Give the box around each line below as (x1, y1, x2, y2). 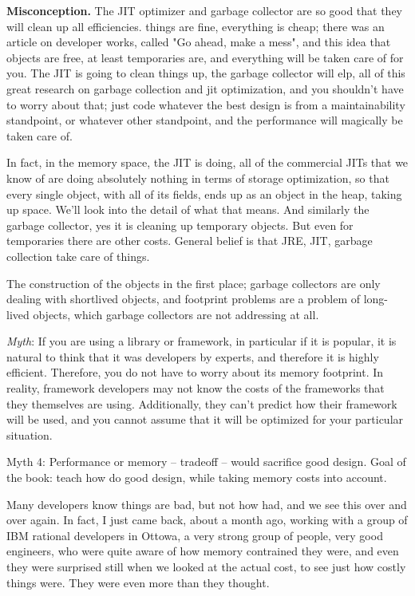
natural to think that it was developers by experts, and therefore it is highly (6, 348, 379, 365)
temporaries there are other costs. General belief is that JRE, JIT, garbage (6, 232, 373, 249)
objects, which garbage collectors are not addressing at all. (33, 306, 319, 322)
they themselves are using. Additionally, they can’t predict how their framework (6, 395, 397, 412)
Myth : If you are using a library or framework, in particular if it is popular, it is (6, 333, 397, 349)
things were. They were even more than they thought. (6, 574, 270, 590)
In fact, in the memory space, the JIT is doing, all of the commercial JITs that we (6, 154, 409, 171)
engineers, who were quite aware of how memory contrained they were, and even (6, 543, 399, 559)
